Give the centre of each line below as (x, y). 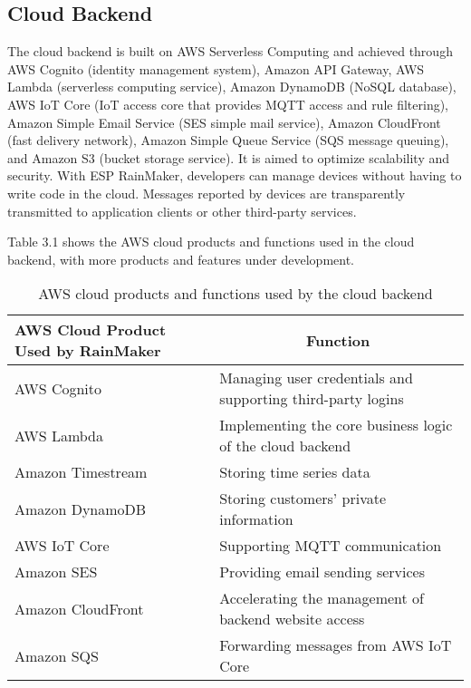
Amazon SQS (57, 655)
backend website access (292, 619)
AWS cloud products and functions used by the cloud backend (235, 294)
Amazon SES (56, 572)
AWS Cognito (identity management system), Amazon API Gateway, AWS (216, 68)
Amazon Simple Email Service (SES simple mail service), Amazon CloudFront (224, 122)
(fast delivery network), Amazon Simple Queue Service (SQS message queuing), (228, 140)
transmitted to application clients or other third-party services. (182, 211)
